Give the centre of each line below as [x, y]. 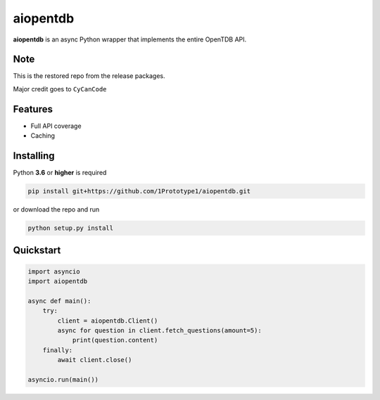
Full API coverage [56, 126]
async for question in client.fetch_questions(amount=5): [159, 330]
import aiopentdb [58, 281]
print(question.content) [115, 340]
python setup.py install [71, 228]
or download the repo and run [56, 209]
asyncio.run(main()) [63, 379]
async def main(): [59, 301]
